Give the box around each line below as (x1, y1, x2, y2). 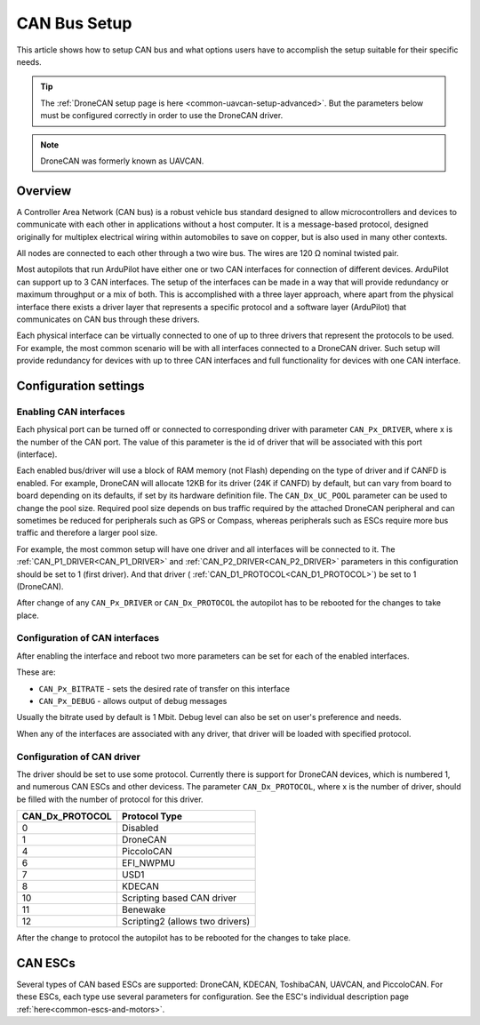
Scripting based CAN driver (121, 892, 237, 904)
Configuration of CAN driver (16, 750, 141, 763)
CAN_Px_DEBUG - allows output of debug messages (38, 696, 228, 707)
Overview (16, 183, 72, 198)
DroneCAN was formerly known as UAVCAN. (40, 156, 204, 166)
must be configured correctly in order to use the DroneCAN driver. (40, 110, 284, 121)
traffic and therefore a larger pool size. (16, 527, 158, 538)
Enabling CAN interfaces (16, 405, 125, 418)
